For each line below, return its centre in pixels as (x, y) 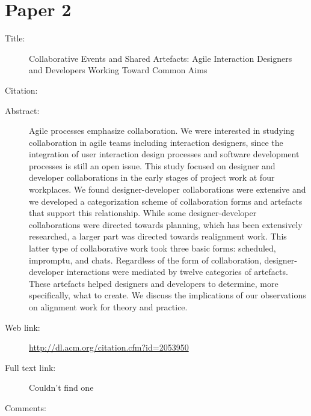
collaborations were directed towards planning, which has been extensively (166, 224)
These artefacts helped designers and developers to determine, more (154, 283)
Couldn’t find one (61, 387)
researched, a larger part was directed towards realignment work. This (158, 236)
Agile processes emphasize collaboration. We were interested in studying (162, 131)
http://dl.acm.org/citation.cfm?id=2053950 (109, 347)
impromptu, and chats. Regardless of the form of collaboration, (145, 260)
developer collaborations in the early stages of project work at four (152, 177)
